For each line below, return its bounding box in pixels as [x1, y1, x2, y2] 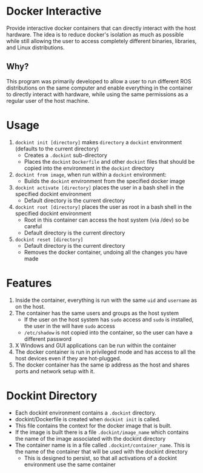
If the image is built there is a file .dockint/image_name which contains [15, 428, 189, 436]
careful [24, 222, 42, 229]
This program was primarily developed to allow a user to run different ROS [6, 77, 191, 85]
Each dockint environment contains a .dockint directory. [15, 409, 156, 416]
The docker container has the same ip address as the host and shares [15, 361, 190, 368]
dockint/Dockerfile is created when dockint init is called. [15, 415, 161, 422]
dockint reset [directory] [15, 236, 84, 243]
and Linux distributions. [6, 44, 65, 51]
